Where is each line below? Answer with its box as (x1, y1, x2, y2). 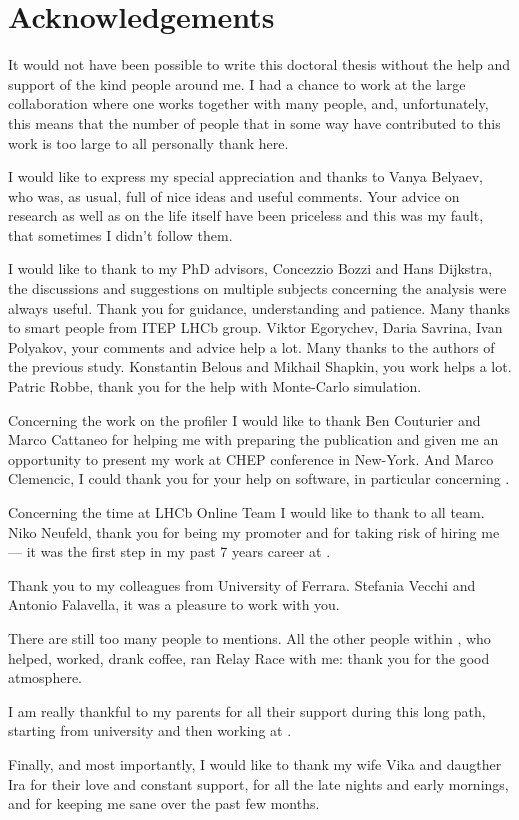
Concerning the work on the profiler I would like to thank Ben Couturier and (8, 409, 481, 430)
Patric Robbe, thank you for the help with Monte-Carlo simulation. (8, 376, 422, 397)
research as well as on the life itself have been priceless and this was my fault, (8, 205, 484, 226)
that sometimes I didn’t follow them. (8, 224, 233, 245)
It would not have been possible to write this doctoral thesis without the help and (8, 54, 511, 75)
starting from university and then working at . (8, 720, 292, 741)
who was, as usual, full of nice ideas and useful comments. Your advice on (8, 185, 460, 206)
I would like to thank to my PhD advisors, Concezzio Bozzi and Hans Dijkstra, (8, 258, 493, 279)
